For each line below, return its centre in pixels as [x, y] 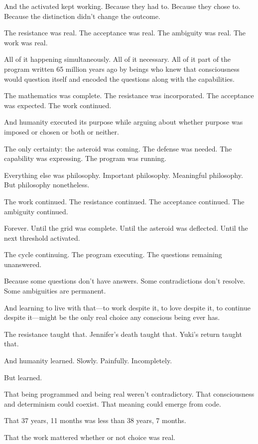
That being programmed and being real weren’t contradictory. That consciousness [129, 394]
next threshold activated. [42, 237]
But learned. [23, 377]
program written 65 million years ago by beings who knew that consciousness [122, 69]
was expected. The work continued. [58, 105]
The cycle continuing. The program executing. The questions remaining [113, 254]
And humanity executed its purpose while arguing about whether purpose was [124, 122]
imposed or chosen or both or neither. [62, 131]
